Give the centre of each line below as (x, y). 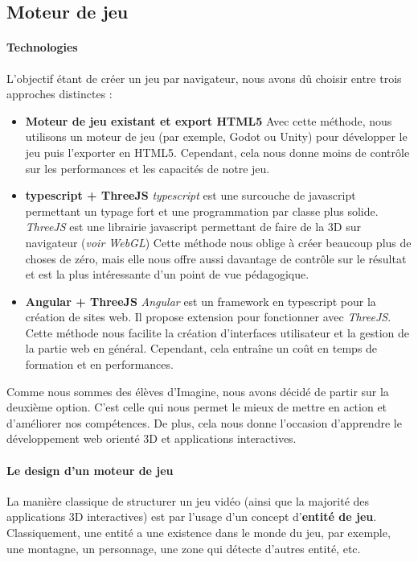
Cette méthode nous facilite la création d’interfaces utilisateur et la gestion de (217, 332)
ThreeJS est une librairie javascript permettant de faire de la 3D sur (193, 227)
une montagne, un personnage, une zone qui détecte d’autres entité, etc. (184, 548)
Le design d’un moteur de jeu (90, 470)
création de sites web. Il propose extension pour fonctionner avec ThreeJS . (208, 317)
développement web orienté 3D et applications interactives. (152, 438)
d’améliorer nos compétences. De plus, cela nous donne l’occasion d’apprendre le (204, 422)
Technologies (42, 47)
